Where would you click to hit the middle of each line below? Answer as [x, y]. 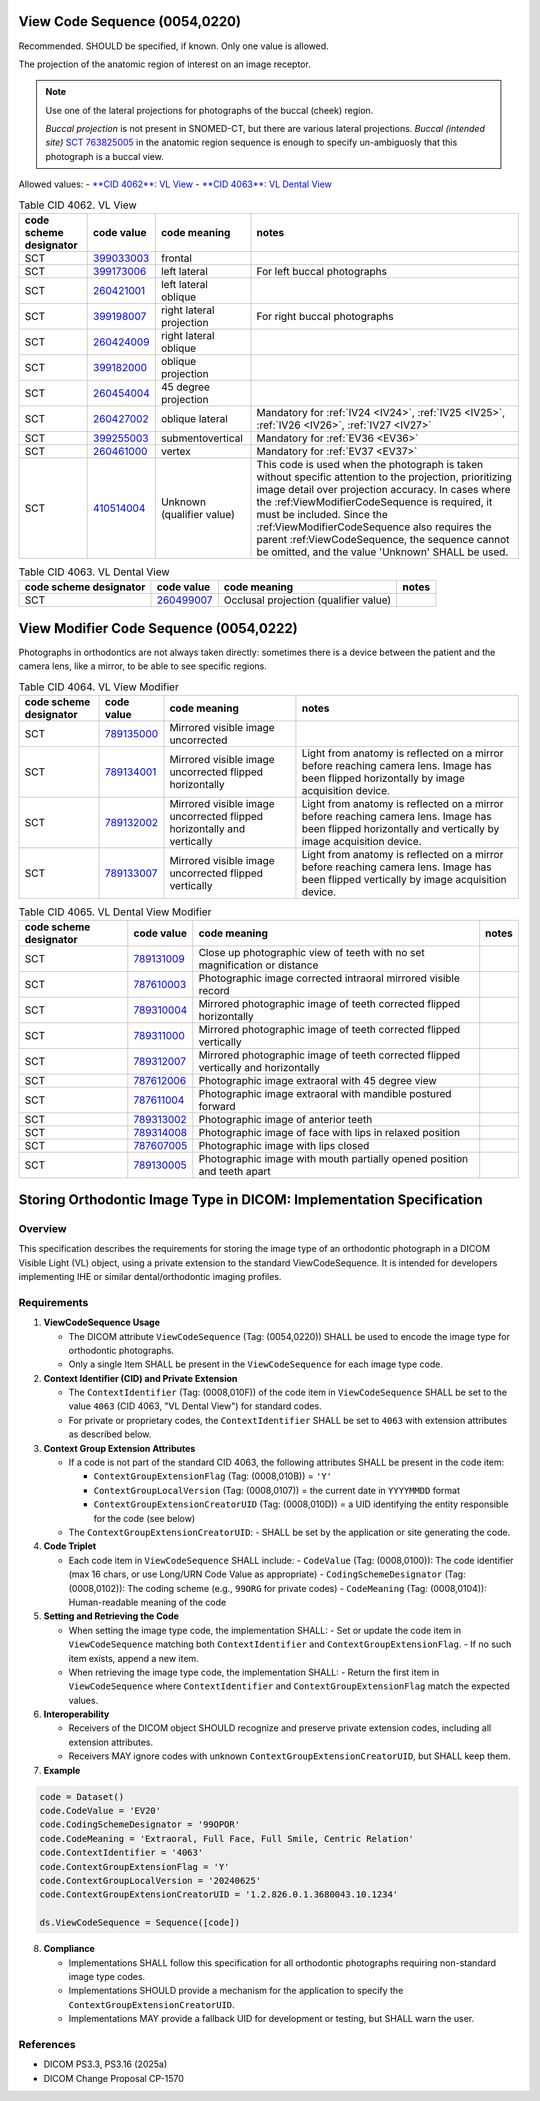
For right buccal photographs [325, 317]
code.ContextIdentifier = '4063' [121, 1853]
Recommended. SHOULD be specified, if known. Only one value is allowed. [173, 46]
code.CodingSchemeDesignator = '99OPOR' [139, 1824]
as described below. [110, 1434]
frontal [176, 258]
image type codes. [107, 1976]
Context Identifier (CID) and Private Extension [140, 1378]
